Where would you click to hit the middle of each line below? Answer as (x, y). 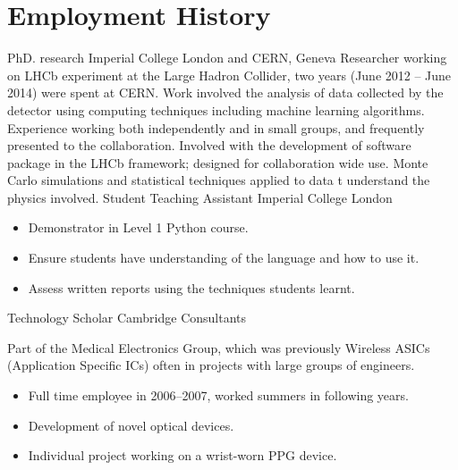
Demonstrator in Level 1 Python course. (138, 227)
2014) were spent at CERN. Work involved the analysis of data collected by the (225, 92)
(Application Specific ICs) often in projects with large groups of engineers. (211, 365)
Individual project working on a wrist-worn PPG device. (182, 455)
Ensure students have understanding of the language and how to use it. (224, 258)
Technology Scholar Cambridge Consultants (127, 318)
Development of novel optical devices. (131, 425)
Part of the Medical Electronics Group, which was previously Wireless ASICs (219, 347)
